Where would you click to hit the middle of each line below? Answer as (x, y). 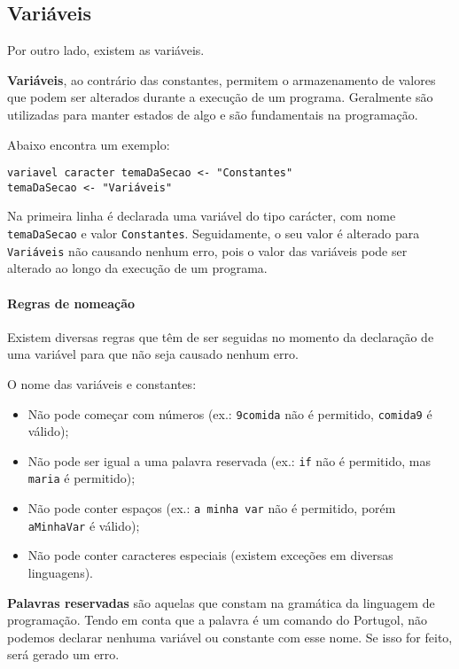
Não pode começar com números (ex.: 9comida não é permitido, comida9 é (230, 413)
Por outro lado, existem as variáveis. (106, 50)
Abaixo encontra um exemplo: (89, 144)
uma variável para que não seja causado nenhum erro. (153, 354)
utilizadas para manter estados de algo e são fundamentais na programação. (213, 114)
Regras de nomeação (71, 303)
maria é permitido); (82, 478)
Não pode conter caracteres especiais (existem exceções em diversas (210, 555)
